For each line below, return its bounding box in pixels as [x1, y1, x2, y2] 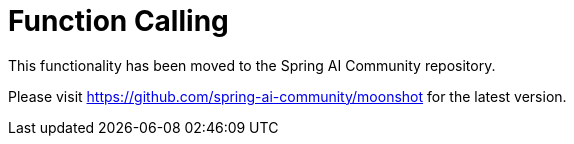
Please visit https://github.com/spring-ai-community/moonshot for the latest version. [8, 87, 567, 105]
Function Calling [8, 4, 229, 38]
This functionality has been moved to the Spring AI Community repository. [8, 56, 496, 74]
